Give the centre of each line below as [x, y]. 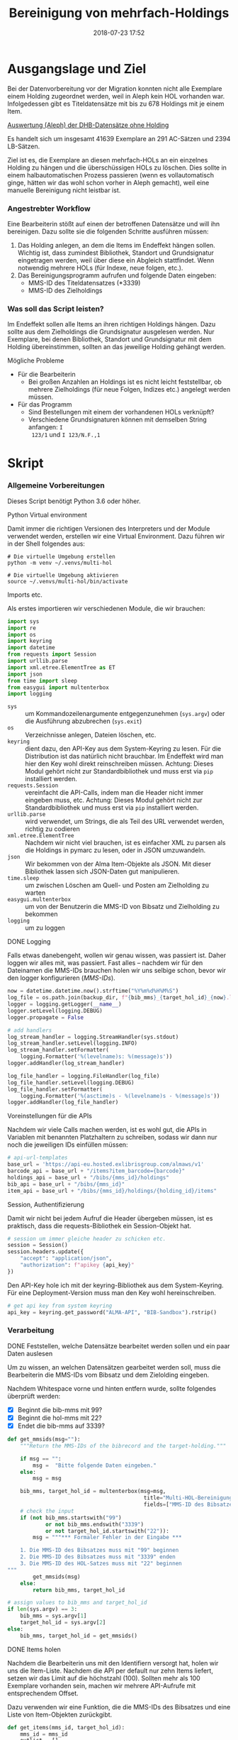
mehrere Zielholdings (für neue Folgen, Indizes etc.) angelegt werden [129, 390]
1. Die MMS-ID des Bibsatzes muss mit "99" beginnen [100, 1551]
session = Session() [38, 1245]
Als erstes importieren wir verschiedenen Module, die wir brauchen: [106, 608]
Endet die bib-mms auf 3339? [61, 1426]
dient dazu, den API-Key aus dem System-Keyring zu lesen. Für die [123, 749]
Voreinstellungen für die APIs [50, 1116]
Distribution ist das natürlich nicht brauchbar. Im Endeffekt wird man [124, 756]
